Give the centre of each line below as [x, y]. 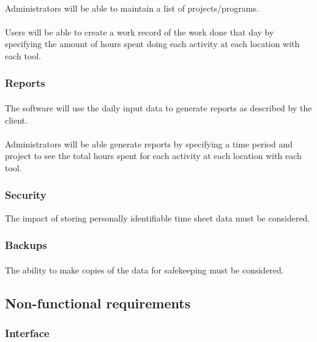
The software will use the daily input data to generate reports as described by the [158, 108]
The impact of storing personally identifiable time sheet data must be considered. [158, 217]
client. [16, 120]
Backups [26, 245]
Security [26, 195]
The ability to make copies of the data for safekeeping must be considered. [144, 270]
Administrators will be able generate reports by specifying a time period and [149, 143]
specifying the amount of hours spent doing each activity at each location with [152, 44]
